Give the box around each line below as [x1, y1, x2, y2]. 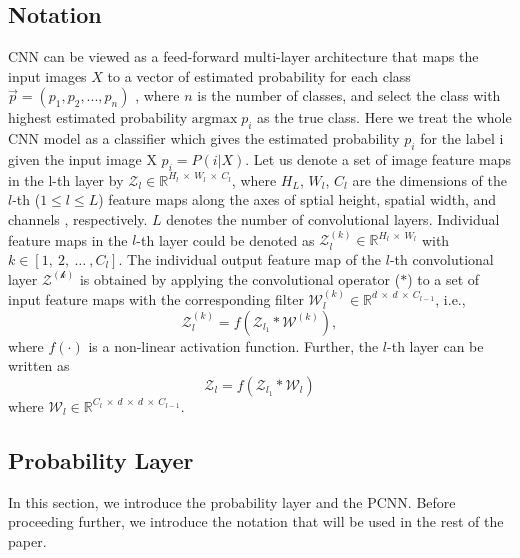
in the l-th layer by [8, 169, 124, 190]
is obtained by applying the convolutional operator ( [79, 268, 401, 289]
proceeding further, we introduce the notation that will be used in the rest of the [8, 511, 504, 532]
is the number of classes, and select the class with [197, 85, 501, 106]
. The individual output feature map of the [118, 248, 382, 269]
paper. [8, 530, 47, 551]
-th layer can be [387, 335, 484, 356]
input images [8, 65, 87, 86]
